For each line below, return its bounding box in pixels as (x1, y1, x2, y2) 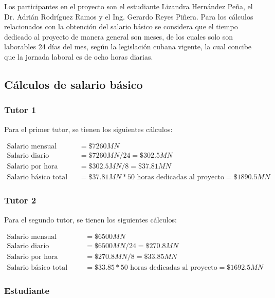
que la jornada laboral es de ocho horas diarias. (4, 51, 153, 62)
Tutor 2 (4, 194, 36, 207)
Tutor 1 (4, 103, 36, 116)
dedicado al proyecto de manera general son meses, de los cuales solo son (4, 31, 233, 42)
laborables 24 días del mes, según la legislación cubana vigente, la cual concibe (4, 41, 252, 52)
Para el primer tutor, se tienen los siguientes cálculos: (4, 123, 173, 134)
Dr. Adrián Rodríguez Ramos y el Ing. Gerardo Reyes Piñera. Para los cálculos (4, 11, 253, 22)
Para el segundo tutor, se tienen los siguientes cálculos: (4, 214, 177, 225)
